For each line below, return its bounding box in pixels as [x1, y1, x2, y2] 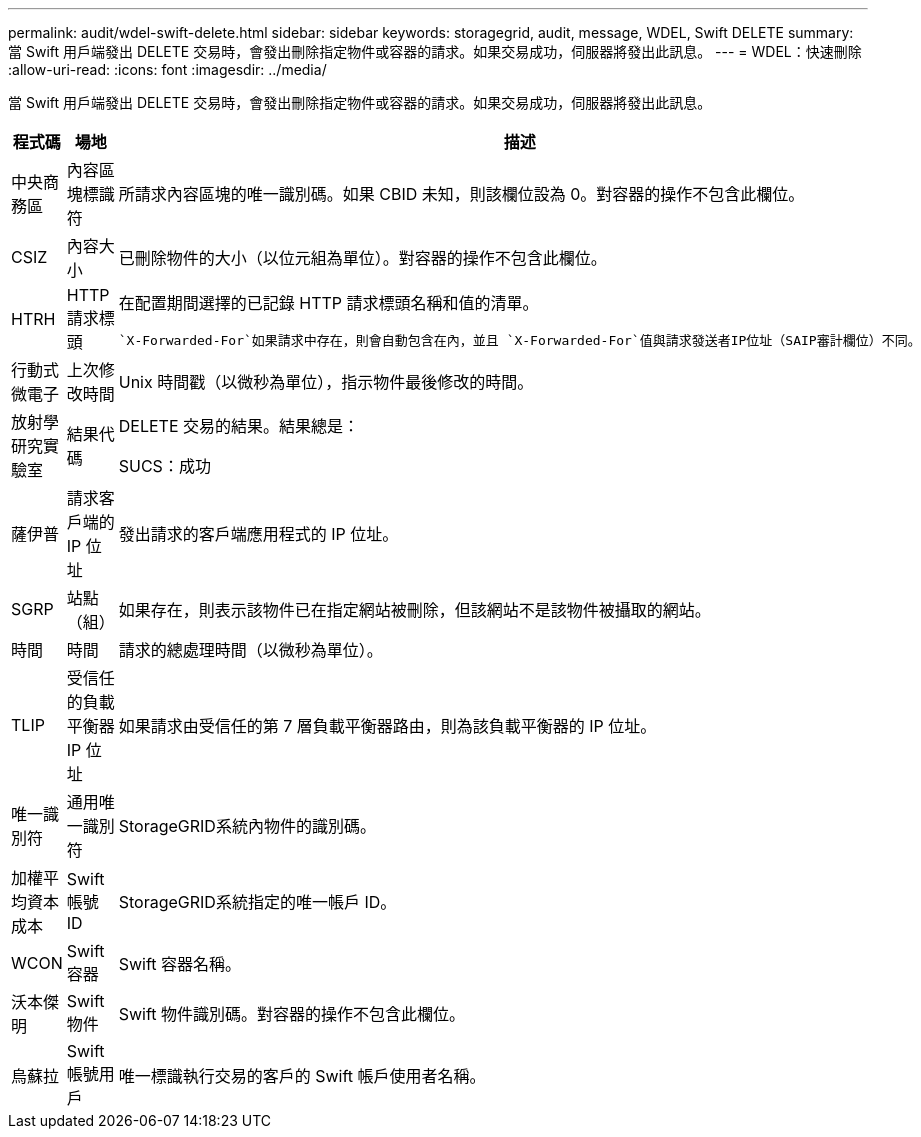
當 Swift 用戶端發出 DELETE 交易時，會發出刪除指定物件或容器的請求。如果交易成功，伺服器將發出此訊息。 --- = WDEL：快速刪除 [8, 43, 862, 60]
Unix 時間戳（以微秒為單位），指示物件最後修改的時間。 [118, 372, 534, 392]
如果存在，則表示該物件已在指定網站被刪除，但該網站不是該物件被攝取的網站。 [118, 600, 711, 620]
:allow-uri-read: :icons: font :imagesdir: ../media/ [8, 61, 327, 78]
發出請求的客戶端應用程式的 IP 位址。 [118, 524, 399, 544]
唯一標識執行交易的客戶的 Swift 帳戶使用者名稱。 [118, 1066, 486, 1086]
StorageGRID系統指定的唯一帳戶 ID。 [118, 892, 397, 912]
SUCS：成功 [118, 456, 211, 476]
